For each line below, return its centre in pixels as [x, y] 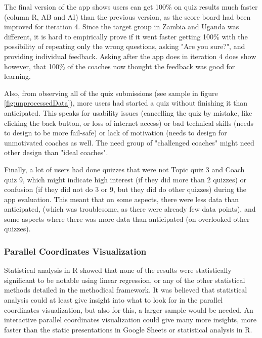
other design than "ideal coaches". [56, 152]
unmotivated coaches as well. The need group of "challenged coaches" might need [129, 142]
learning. [17, 76]
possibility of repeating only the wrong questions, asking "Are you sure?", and [125, 46]
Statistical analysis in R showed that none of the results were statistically [118, 270]
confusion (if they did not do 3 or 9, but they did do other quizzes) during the [125, 189]
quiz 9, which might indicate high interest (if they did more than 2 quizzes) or [125, 179]
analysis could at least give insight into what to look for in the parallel [114, 300]
